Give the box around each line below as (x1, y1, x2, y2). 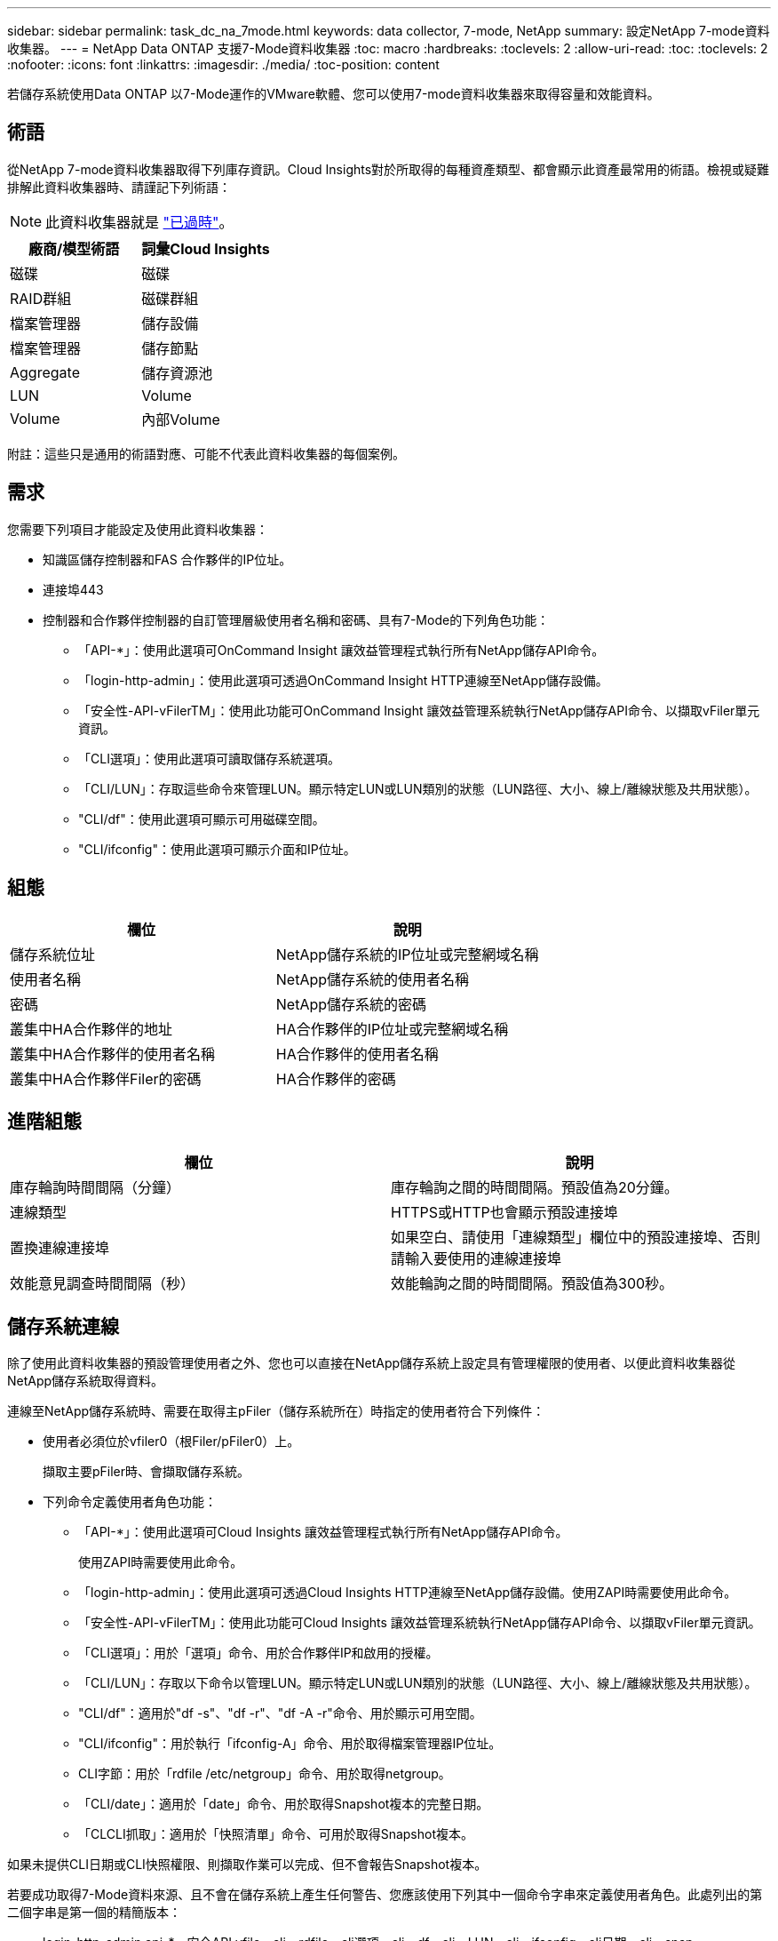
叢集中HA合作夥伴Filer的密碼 (10, 1069, 202, 1088)
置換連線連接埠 (10, 1239, 110, 1258)
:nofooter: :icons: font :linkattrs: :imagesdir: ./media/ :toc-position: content (7, 57, 440, 72)
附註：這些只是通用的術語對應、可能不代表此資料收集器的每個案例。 (7, 445, 405, 461)
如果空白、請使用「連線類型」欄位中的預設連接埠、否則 (391, 1228, 761, 1247)
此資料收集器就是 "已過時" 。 (45, 212, 234, 231)
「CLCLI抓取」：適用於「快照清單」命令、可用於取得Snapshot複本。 (78, 1826, 473, 1842)
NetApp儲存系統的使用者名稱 (275, 970, 470, 988)
